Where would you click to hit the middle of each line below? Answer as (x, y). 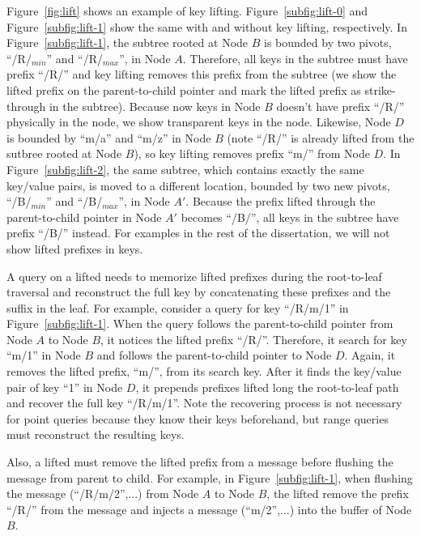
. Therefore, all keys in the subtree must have (295, 58)
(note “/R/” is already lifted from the (321, 137)
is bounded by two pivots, (328, 43)
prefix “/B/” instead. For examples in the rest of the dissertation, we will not (198, 233)
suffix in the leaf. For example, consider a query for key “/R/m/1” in (178, 307)
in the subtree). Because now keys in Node (155, 106)
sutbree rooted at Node (64, 153)
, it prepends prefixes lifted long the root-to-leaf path (267, 387)
